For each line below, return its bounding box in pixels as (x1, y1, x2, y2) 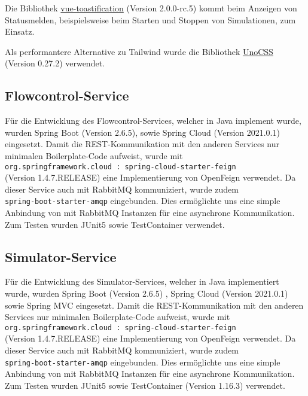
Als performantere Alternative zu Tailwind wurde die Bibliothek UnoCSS (5, 45, 273, 57)
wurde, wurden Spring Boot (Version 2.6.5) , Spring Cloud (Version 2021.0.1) (5, 287, 288, 300)
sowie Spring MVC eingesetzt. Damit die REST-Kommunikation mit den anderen (5, 298, 304, 311)
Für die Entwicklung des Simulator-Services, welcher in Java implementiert (5, 275, 279, 288)
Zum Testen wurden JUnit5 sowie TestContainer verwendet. (5, 218, 225, 230)
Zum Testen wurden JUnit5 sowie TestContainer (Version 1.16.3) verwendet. (5, 379, 285, 391)
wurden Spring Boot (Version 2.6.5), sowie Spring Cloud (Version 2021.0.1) (5, 126, 280, 138)
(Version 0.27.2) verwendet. (5, 57, 105, 69)
